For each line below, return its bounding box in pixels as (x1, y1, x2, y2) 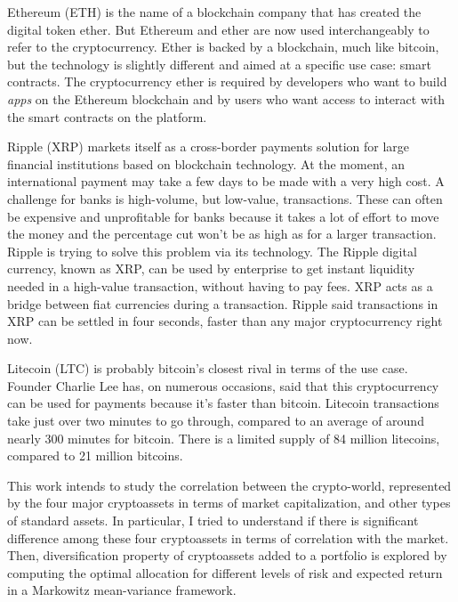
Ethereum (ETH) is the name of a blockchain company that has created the (7, 3, 422, 20)
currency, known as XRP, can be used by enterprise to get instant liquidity (7, 259, 415, 278)
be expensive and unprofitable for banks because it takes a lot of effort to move (7, 207, 439, 225)
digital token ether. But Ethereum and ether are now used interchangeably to (7, 20, 430, 38)
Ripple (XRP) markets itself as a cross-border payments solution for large (7, 137, 410, 156)
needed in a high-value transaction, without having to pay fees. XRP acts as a (7, 276, 433, 295)
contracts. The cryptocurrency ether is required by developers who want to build (7, 72, 447, 91)
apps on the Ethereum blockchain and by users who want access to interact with (7, 89, 446, 108)
